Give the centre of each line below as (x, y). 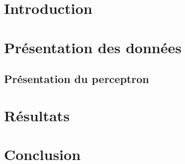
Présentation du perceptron (77, 79)
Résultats (37, 115)
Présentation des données (93, 47)
